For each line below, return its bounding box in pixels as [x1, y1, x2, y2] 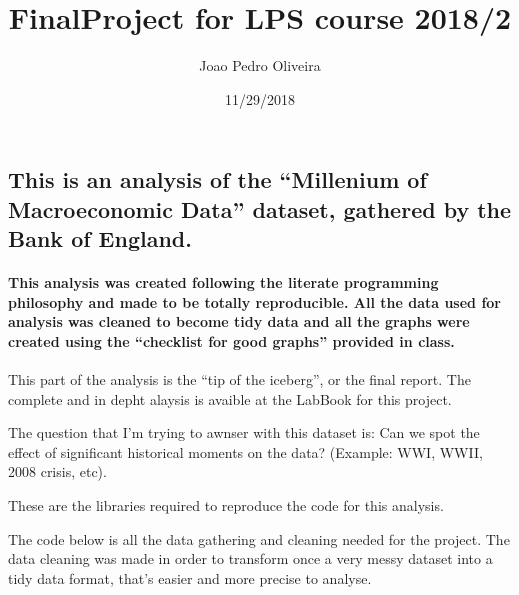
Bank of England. [8, 223, 192, 254]
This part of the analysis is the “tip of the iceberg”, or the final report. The [8, 369, 471, 390]
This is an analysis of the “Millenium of [8, 164, 427, 195]
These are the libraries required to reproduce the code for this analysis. [8, 495, 444, 516]
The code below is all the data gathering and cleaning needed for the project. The [8, 528, 510, 549]
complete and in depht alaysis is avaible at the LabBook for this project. [8, 388, 452, 409]
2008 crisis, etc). [8, 461, 107, 482]
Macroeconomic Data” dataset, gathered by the [8, 193, 512, 224]
